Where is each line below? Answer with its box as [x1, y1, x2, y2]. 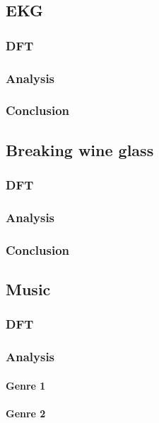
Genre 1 [6, 378, 46, 392]
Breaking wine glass [6, 138, 154, 160]
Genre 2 [6, 405, 46, 420]
